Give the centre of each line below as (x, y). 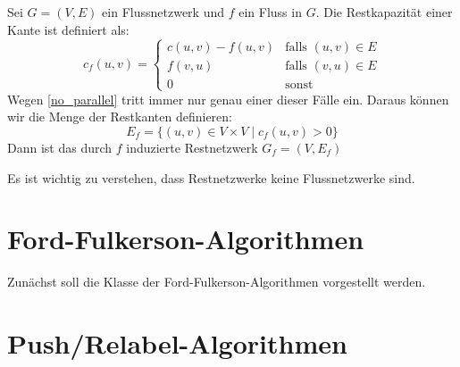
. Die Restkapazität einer (384, 12)
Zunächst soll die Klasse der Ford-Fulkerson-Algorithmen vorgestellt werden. (217, 282)
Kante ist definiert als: (68, 29)
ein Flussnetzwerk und (163, 12)
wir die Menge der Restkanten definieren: (120, 117)
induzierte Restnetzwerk (192, 147)
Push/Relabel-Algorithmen (177, 343)
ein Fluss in (270, 12)
